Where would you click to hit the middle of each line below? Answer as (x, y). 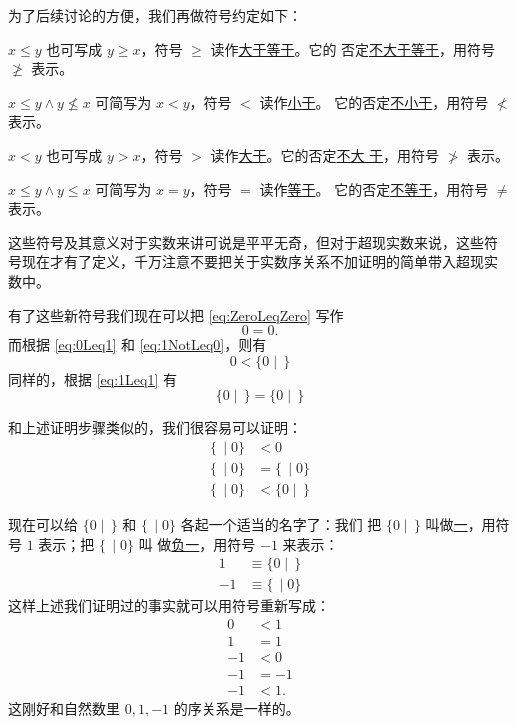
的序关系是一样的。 (236, 708)
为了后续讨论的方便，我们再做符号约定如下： (155, 15)
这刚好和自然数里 (64, 708)
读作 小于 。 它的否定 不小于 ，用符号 (374, 101)
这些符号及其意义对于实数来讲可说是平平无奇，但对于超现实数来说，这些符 (253, 241)
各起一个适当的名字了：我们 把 (281, 524)
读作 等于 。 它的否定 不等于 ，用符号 (374, 188)
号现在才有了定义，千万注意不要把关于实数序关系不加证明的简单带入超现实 (253, 261)
